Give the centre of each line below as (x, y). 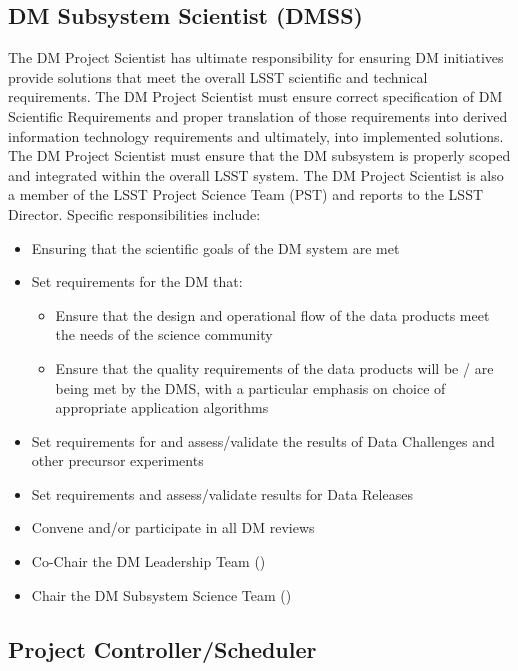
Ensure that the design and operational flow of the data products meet (272, 314)
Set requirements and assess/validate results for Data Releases (222, 493)
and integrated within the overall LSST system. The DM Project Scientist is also (256, 174)
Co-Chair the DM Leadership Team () (148, 561)
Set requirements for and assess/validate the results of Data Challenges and (263, 440)
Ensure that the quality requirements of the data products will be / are (274, 367)
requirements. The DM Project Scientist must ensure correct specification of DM (255, 96)
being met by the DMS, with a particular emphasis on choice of (250, 387)
